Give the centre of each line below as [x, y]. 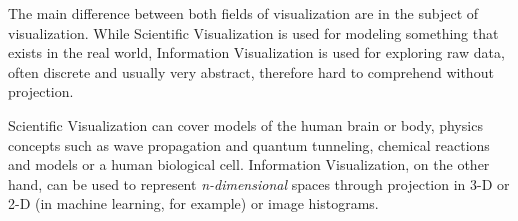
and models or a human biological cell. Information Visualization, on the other [249, 164]
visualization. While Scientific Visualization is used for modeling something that [253, 32]
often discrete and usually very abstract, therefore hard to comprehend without [251, 71]
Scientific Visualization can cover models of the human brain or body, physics [245, 124]
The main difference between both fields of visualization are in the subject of [243, 13]
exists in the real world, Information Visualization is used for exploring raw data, [256, 52]
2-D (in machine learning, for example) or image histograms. [193, 203]
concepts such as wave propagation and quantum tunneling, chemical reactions [249, 144]
